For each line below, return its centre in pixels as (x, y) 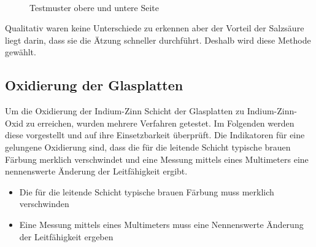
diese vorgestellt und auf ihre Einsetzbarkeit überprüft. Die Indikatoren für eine (155, 135)
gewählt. (21, 52)
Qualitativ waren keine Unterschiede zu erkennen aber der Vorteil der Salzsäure (155, 28)
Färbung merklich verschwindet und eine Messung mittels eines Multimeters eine (157, 159)
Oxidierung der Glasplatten (94, 85)
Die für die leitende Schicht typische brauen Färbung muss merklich (147, 191)
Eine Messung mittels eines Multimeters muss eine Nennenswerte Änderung (161, 224)
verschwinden (44, 204)
